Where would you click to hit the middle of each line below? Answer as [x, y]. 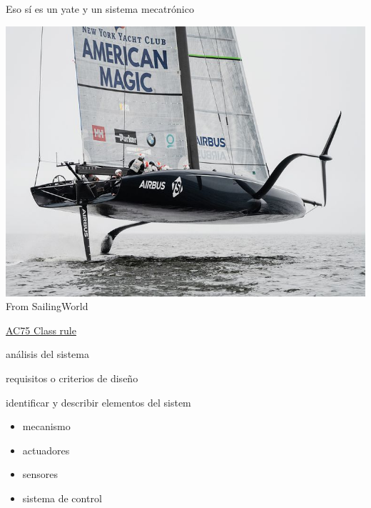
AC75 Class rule [41, 330]
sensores [40, 474]
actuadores [46, 450]
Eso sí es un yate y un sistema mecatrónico [100, 9]
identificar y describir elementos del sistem [98, 402]
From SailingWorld [47, 306]
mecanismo [46, 426]
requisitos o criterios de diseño [72, 378]
